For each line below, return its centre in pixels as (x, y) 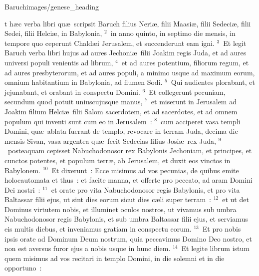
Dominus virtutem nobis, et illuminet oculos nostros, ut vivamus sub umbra (121, 209)
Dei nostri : (22, 189)
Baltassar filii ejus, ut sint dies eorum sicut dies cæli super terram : (108, 199)
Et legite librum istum (215, 248)
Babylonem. (23, 170)
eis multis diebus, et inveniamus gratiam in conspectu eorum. (98, 229)
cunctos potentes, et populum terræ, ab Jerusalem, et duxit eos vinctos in (118, 160)
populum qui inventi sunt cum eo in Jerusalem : (78, 121)
